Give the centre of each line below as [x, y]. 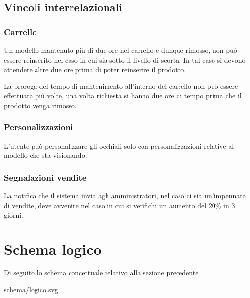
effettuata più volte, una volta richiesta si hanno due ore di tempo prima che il [123, 95]
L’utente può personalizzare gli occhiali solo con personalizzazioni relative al [119, 145]
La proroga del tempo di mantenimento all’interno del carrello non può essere [121, 86]
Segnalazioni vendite [45, 177]
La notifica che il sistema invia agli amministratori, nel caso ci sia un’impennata [125, 196]
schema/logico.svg [31, 289]
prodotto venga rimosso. [40, 105]
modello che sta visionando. [46, 155]
